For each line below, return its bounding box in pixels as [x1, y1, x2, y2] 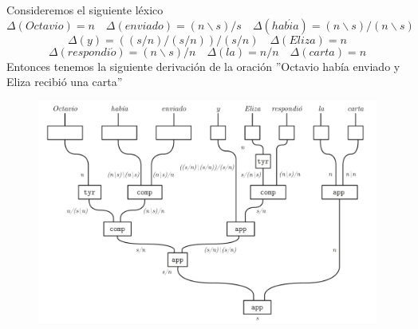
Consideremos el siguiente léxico [6, 2, 164, 18]
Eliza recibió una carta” [6, 73, 123, 90]
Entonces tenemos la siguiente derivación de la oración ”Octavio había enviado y [6, 57, 400, 74]
